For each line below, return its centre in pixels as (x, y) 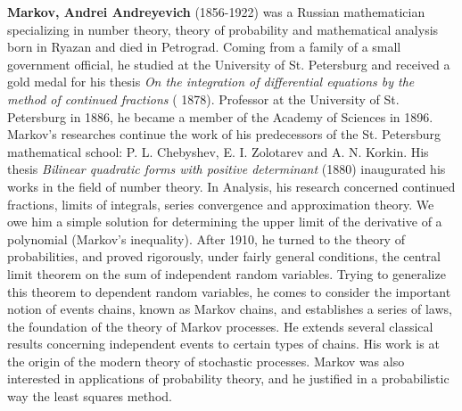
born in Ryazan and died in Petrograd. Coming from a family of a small (204, 47)
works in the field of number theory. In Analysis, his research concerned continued (231, 186)
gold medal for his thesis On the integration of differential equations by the (211, 82)
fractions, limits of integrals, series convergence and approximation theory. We (221, 204)
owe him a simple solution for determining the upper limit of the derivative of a (225, 222)
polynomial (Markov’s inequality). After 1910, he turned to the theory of (206, 238)
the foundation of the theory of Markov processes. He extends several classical (220, 326)
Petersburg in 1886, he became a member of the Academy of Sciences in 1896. (220, 116)
